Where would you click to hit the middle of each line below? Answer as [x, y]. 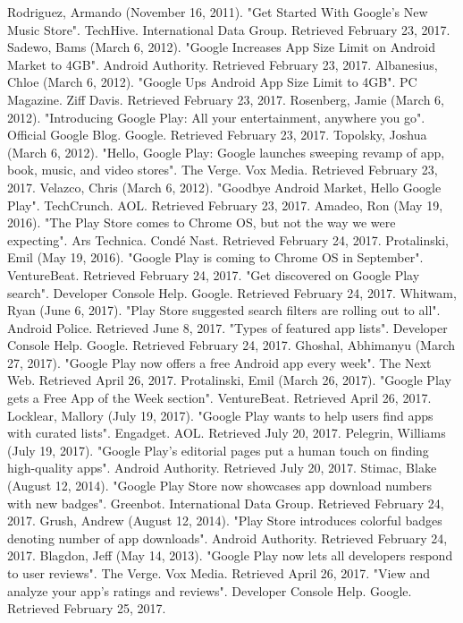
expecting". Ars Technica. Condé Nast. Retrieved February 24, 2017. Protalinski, [228, 239]
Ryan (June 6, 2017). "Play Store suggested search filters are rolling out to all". [224, 310]
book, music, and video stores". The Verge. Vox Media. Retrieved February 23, [223, 170]
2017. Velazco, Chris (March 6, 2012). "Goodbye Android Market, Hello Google [224, 187]
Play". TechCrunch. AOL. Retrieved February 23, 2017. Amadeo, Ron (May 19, [225, 205]
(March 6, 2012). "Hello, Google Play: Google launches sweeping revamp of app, [226, 152]
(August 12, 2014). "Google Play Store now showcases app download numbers [219, 486]
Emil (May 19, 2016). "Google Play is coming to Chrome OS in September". [215, 257]
